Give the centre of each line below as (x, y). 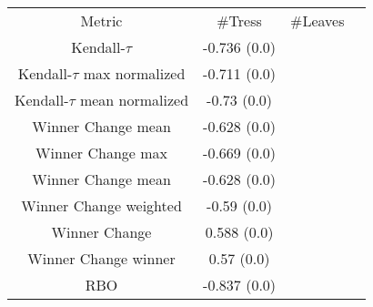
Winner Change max (101, 153)
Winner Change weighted (101, 205)
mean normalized (134, 100)
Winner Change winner (101, 258)
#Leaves (318, 20)
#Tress (239, 20)
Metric (101, 20)
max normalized (134, 73)
